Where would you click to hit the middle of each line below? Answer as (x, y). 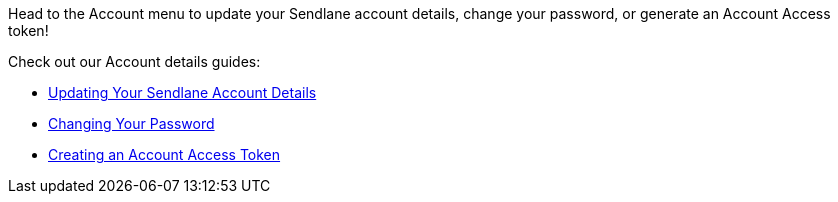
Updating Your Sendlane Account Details (182, 92)
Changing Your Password (131, 123)
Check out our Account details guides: (134, 61)
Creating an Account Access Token (164, 154)
